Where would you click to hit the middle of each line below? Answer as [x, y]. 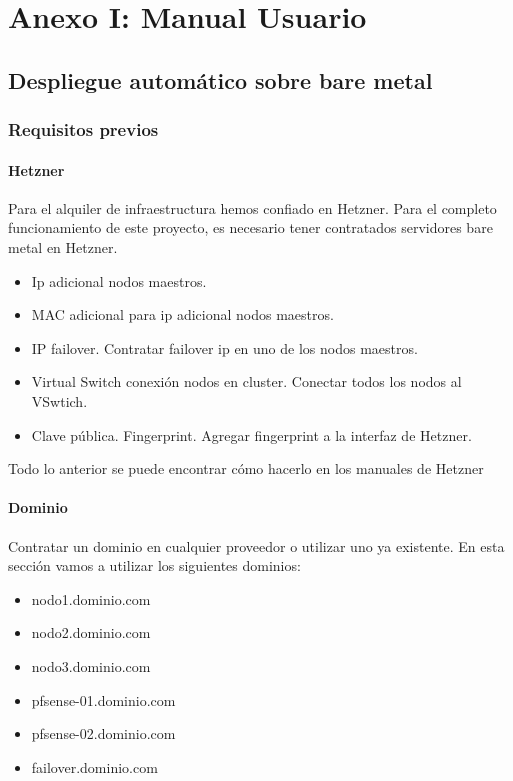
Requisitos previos [83, 129]
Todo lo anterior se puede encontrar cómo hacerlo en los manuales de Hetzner [246, 468]
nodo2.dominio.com [91, 632]
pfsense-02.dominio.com [103, 733]
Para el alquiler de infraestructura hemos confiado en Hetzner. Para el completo [252, 207]
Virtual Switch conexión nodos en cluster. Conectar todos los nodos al [246, 381]
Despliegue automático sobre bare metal [220, 79]
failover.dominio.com [94, 766]
